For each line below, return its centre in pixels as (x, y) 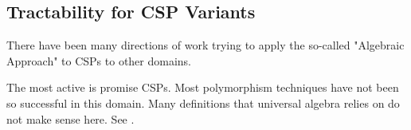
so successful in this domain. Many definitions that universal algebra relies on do (203, 102)
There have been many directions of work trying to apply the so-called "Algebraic (205, 45)
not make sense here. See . (70, 118)
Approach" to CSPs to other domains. (99, 60)
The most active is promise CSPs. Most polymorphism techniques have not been (203, 87)
